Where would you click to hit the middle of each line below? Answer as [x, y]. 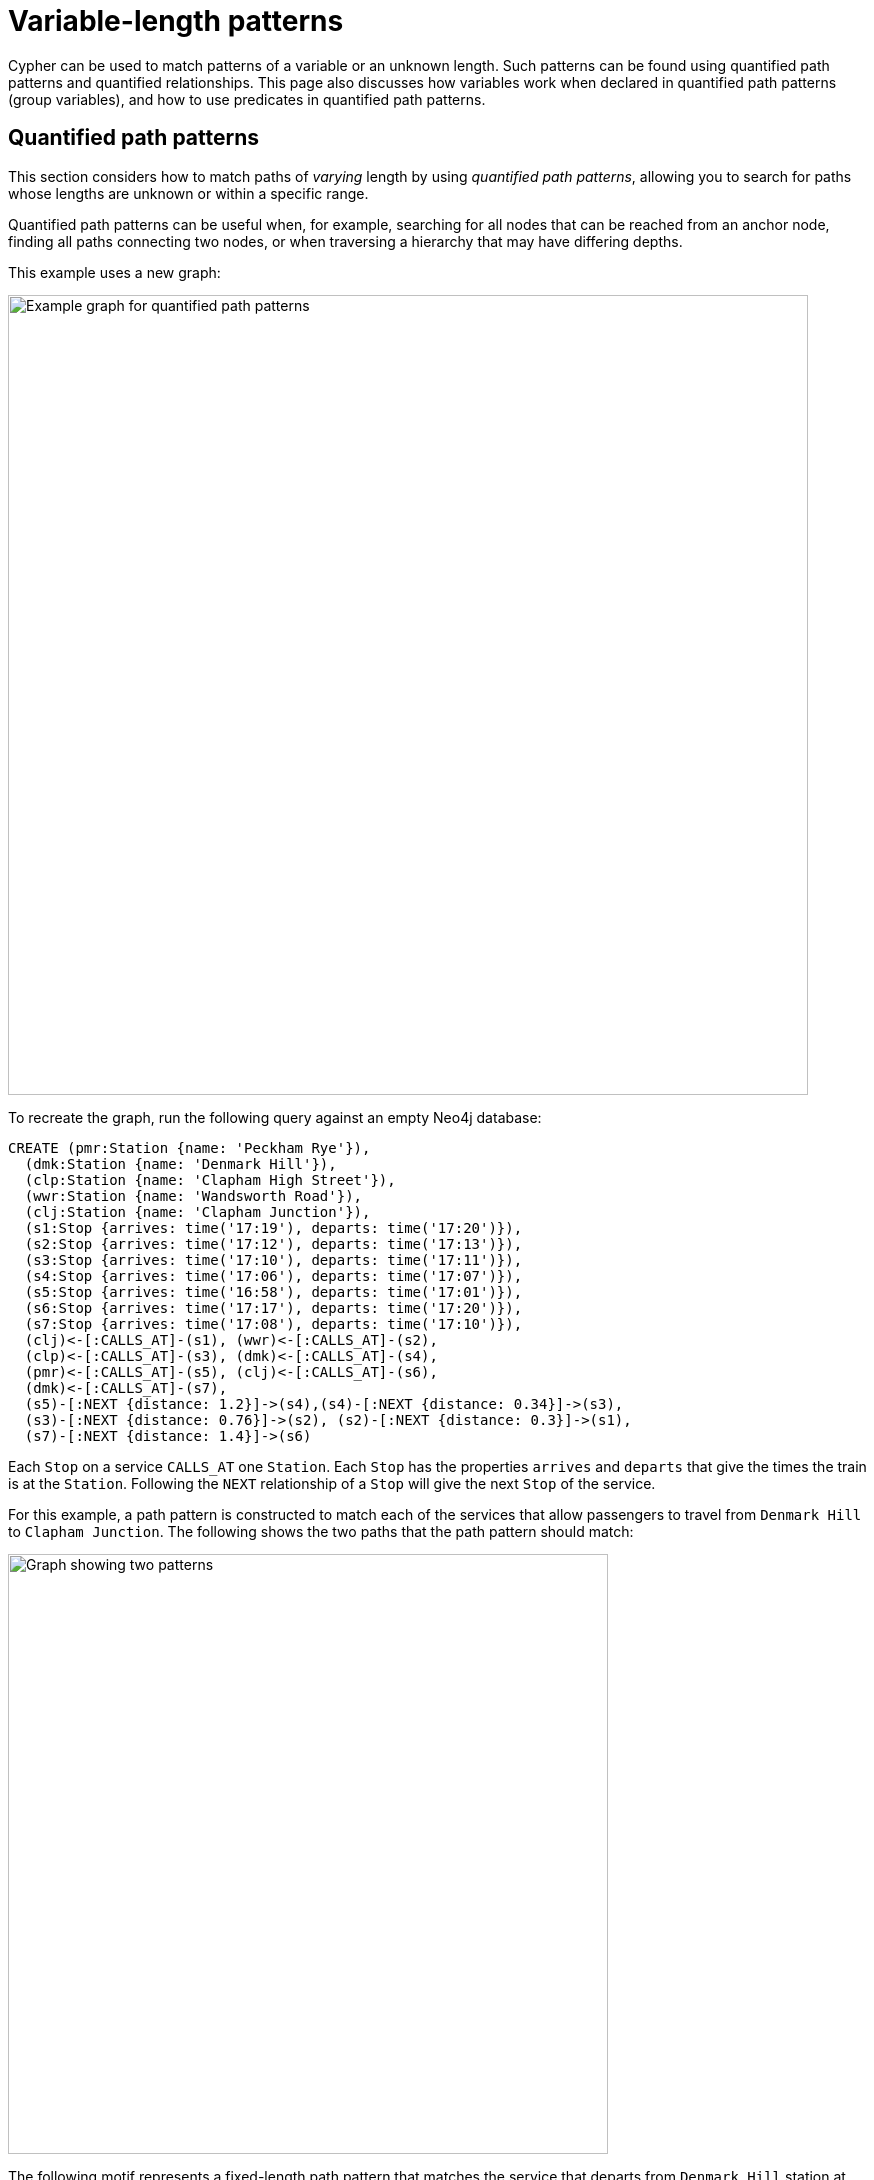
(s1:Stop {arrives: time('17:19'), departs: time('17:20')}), [273, 1227]
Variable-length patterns [176, 21]
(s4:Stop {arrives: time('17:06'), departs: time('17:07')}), [273, 1275]
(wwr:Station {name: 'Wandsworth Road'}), [193, 1195]
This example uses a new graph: [114, 272]
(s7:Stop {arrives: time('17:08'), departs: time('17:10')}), [273, 1323]
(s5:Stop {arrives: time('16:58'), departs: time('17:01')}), [273, 1291]
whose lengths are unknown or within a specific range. [188, 193]
